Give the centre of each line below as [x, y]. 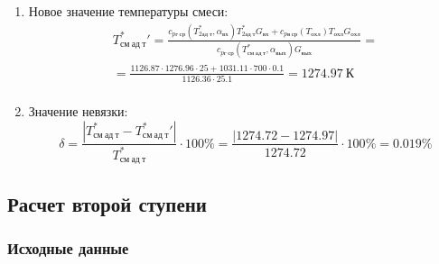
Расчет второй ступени [107, 203]
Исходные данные [68, 248]
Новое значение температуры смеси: [128, 11]
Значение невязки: [78, 110]
